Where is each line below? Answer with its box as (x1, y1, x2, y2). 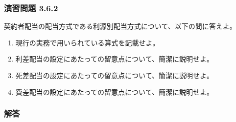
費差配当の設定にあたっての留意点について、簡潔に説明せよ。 (15, 86, 213, 97)
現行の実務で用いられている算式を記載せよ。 (15, 37, 160, 47)
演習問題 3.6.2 (4, 1, 58, 14)
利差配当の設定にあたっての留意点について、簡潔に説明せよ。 (15, 54, 213, 64)
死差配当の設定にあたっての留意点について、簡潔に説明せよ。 (15, 70, 213, 80)
